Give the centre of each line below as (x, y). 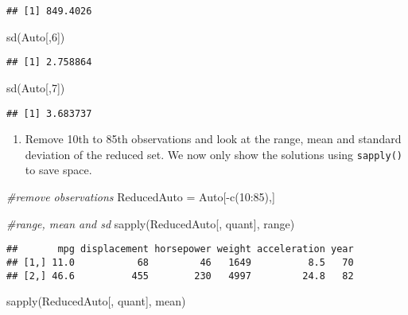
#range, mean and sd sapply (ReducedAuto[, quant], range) (151, 223)
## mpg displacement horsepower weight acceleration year (180, 249)
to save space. (58, 170)
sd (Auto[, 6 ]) (36, 36)
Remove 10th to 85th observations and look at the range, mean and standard (213, 139)
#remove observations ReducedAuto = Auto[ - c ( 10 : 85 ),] (141, 196)
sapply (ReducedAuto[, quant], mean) (96, 301)
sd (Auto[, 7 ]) (36, 87)
